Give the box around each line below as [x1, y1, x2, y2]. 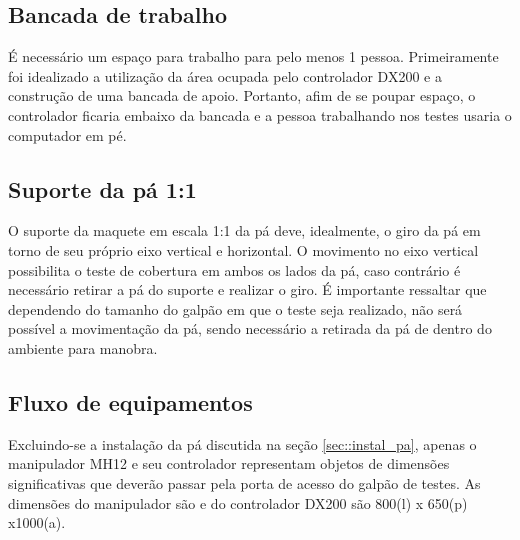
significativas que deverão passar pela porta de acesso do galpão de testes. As [8, 472, 481, 493]
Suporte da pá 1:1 [8, 173, 197, 204]
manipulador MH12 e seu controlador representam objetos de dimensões [8, 453, 450, 474]
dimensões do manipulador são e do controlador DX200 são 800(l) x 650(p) [8, 492, 468, 513]
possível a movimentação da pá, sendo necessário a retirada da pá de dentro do [8, 318, 492, 339]
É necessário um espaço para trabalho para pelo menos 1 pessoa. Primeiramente [8, 46, 499, 67]
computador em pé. [8, 124, 127, 145]
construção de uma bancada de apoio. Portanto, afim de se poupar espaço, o [8, 85, 476, 106]
